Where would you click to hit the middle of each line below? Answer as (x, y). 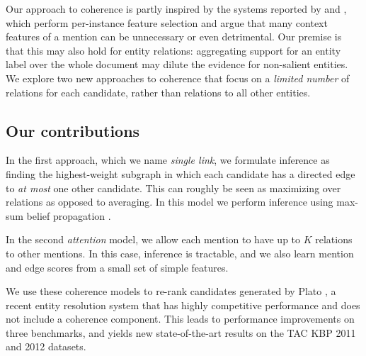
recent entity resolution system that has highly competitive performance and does (183, 305)
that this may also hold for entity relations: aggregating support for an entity (173, 50)
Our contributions (73, 130)
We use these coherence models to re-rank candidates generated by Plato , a (171, 291)
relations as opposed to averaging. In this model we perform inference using (170, 202)
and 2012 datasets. (46, 346)
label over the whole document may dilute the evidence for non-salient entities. (177, 64)
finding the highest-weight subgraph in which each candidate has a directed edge (181, 173)
